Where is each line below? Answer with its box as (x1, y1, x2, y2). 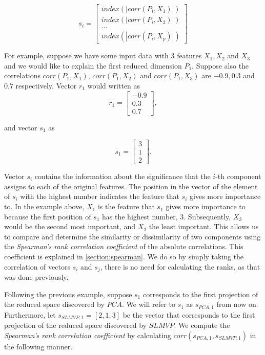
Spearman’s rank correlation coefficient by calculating (4, 329, 171, 340)
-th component (215, 171, 261, 182)
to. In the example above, (4, 201, 85, 212)
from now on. (216, 299, 258, 309)
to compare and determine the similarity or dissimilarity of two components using (4, 231, 261, 241)
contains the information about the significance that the (34, 171, 211, 182)
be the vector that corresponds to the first (123, 309, 255, 320)
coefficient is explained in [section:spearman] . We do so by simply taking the (4, 251, 244, 262)
